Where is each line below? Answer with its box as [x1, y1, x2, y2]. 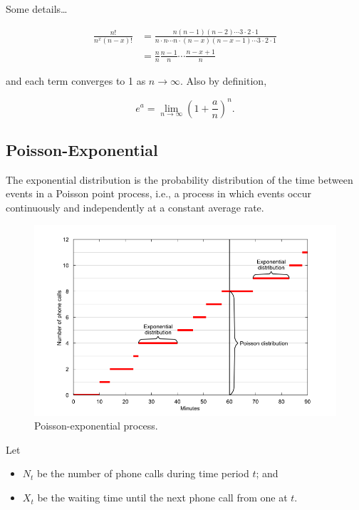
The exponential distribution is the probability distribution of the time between [6, 172, 353, 187]
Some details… [6, 1, 68, 16]
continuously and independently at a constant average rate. [6, 199, 264, 214]
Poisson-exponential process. [34, 418, 158, 433]
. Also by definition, [179, 73, 267, 88]
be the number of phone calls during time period [37, 466, 249, 481]
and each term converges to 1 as [6, 73, 146, 88]
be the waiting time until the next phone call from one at [37, 490, 288, 505]
